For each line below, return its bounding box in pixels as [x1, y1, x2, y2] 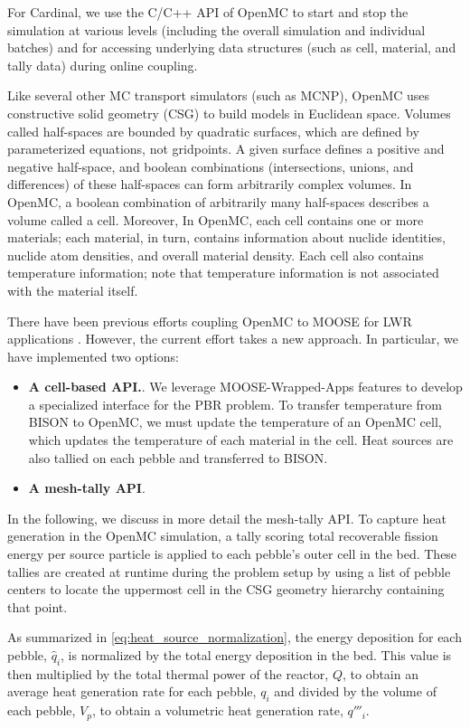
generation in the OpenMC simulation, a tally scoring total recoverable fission [7, 526, 438, 545]
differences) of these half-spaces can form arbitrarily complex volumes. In [7, 175, 412, 194]
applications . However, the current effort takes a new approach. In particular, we [7, 329, 458, 348]
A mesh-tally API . [28, 478, 146, 497]
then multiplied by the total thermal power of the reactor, [7, 664, 329, 683]
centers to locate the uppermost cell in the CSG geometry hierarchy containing [7, 580, 445, 599]
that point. [7, 597, 68, 616]
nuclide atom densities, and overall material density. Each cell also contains [7, 245, 424, 264]
